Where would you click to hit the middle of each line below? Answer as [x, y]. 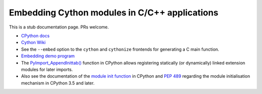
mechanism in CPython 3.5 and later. [58, 83]
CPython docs [35, 36]
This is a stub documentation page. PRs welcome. [59, 27]
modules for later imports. [47, 69]
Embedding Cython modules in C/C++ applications [114, 13]
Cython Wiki [33, 42]
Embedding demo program [48, 56]
